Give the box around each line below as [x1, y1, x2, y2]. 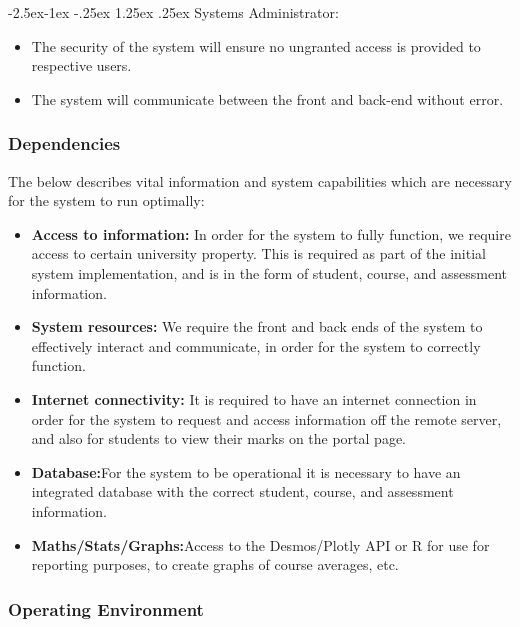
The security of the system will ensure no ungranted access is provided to [31, 35, 481, 56]
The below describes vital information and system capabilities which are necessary [8, 170, 512, 191]
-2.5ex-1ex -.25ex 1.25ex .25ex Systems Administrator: [8, 2, 339, 22]
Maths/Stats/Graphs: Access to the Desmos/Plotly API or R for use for [31, 534, 490, 555]
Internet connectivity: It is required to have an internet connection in [31, 388, 477, 409]
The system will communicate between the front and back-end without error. [31, 88, 504, 109]
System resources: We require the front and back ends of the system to [31, 316, 483, 337]
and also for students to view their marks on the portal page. [31, 428, 406, 449]
